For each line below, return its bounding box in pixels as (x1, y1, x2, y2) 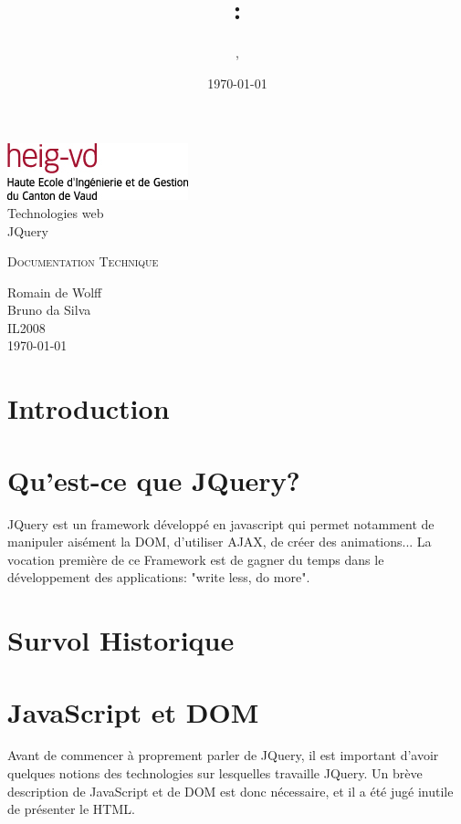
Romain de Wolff (7, 282, 102, 301)
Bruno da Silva (7, 300, 91, 319)
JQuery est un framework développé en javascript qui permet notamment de (7, 514, 435, 533)
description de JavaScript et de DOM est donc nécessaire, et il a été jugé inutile (7, 781, 454, 800)
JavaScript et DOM (7, 693, 259, 730)
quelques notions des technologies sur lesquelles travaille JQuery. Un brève (7, 764, 423, 783)
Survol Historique (7, 621, 235, 659)
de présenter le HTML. (7, 799, 135, 819)
